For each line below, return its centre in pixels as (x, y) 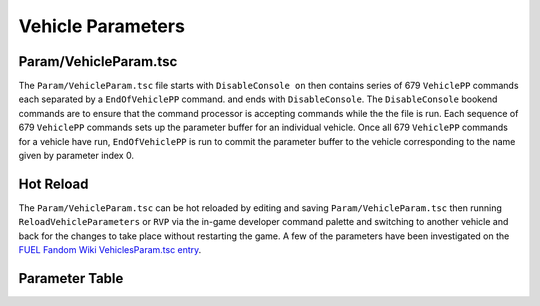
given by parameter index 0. (76, 156)
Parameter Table (71, 278)
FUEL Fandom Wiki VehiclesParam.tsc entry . (110, 250)
